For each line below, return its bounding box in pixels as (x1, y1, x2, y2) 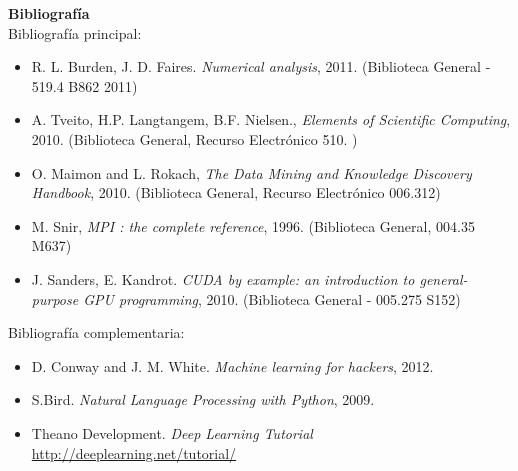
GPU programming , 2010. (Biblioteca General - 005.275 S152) (83, 288, 461, 309)
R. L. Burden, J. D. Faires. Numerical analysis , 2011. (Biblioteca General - (31, 56, 491, 77)
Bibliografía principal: (8, 22, 142, 43)
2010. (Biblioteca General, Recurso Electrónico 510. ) (31, 128, 358, 149)
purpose (31, 288, 79, 309)
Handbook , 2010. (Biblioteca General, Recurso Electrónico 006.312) (31, 182, 441, 203)
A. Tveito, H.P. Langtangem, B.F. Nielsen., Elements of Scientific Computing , (31, 109, 511, 130)
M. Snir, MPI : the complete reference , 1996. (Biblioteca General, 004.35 (31, 215, 475, 236)
